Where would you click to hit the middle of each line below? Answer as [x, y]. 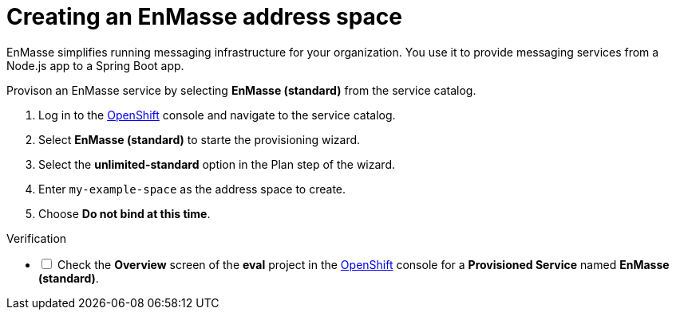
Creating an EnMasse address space [204, 17]
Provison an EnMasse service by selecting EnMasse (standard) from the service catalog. [241, 90]
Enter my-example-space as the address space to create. [192, 189]
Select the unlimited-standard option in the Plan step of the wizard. [217, 164]
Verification [37, 238]
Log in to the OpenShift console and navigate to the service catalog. [217, 115]
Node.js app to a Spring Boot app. [95, 65]
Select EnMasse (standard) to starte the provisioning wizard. [200, 139]
